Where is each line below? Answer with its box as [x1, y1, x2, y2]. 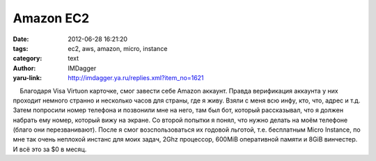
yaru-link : [13, 74, 42, 82]
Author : [13, 63, 36, 72]
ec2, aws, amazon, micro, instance [68, 44, 168, 52]
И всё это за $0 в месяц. [13, 145, 87, 153]
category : [13, 54, 42, 63]
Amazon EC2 [13, 10, 90, 26]
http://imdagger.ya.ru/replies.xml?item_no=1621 [68, 74, 205, 82]
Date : [13, 35, 29, 43]
